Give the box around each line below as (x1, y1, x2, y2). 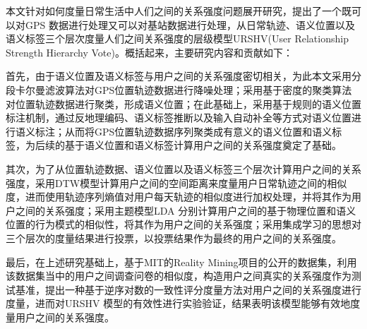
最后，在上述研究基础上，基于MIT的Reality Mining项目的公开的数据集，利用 (6, 254, 357, 269)
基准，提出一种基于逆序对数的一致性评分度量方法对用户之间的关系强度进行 (15, 282, 361, 297)
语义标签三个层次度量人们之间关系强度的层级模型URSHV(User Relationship (6, 31, 349, 46)
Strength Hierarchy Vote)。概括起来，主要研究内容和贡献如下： (6, 44, 293, 59)
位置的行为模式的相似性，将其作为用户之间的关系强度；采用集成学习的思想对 (6, 217, 361, 232)
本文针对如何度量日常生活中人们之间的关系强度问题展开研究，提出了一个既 (6, 4, 351, 18)
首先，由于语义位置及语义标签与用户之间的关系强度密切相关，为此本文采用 (6, 68, 351, 83)
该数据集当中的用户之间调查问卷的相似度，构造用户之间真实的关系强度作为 (6, 268, 351, 283)
